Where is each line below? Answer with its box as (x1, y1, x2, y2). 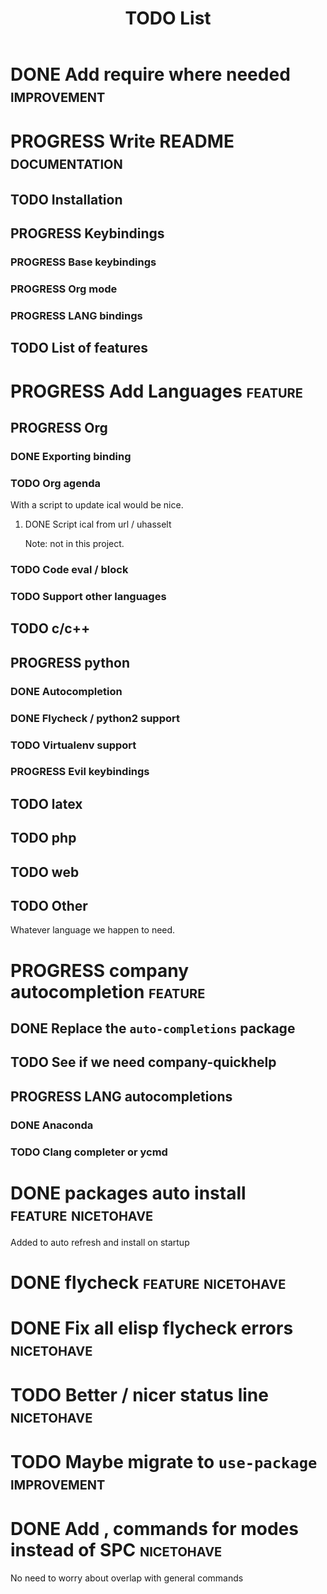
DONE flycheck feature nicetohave (10, 1271, 287, 1294)
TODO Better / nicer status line (10, 1384, 269, 1407)
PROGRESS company (10, 959, 190, 982)
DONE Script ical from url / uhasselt (24, 518, 172, 531)
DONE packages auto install (10, 1182, 247, 1204)
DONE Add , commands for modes (10, 1518, 299, 1541)
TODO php (10, 830, 77, 847)
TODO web (10, 863, 80, 881)
